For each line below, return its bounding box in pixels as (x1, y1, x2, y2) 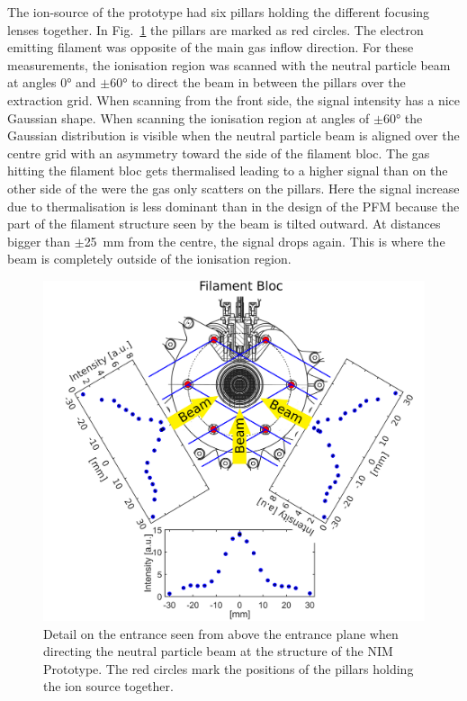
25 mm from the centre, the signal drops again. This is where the (84, 231, 445, 250)
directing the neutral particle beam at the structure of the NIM (43, 642, 393, 661)
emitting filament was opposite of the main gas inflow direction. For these (7, 38, 414, 57)
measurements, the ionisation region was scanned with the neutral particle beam (7, 55, 451, 74)
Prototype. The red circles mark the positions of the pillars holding (43, 659, 414, 678)
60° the (382, 108, 423, 127)
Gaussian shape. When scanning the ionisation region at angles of (7, 108, 370, 127)
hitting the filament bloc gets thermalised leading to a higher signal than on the (7, 161, 448, 180)
